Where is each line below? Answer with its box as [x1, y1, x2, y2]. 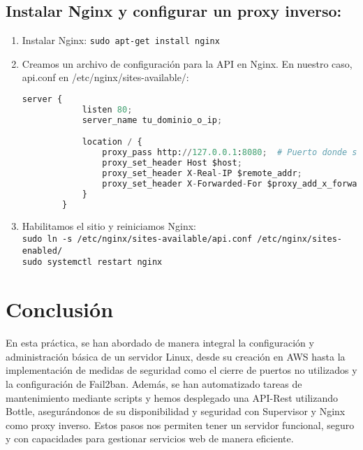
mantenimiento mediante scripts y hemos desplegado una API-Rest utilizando [6, 390, 339, 405]
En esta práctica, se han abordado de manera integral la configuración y [6, 335, 314, 350]
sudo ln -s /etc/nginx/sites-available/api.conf [22, 234, 253, 245]
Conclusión [6, 295, 114, 324]
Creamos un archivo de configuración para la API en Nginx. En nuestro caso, [22, 56, 353, 71]
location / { [82, 137, 142, 147]
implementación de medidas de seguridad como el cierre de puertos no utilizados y [6, 363, 357, 377]
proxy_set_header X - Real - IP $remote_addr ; [102, 168, 302, 178]
